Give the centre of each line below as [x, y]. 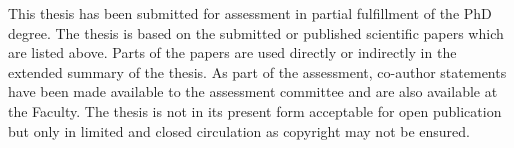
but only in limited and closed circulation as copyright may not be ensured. [239, 130]
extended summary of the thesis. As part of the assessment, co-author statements [257, 71]
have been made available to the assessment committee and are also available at [253, 91]
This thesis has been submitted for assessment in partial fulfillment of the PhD [250, 13]
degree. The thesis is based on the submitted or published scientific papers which [256, 32]
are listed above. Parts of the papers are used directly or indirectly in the [232, 52]
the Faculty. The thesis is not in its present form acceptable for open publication [255, 110]
